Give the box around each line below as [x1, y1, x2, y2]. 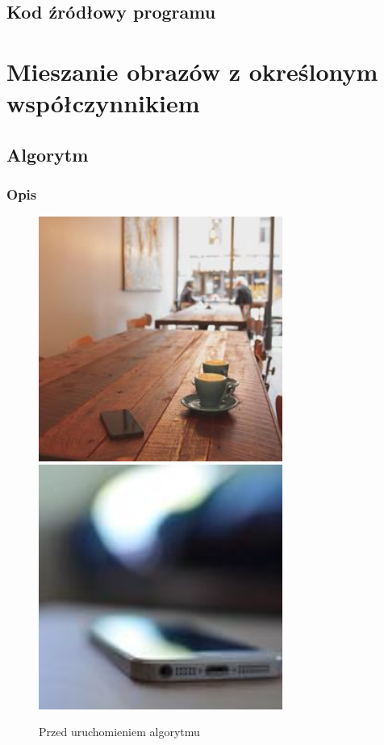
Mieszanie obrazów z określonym [6, 54, 378, 87]
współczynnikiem [6, 86, 200, 120]
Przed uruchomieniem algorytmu [39, 723, 200, 740]
